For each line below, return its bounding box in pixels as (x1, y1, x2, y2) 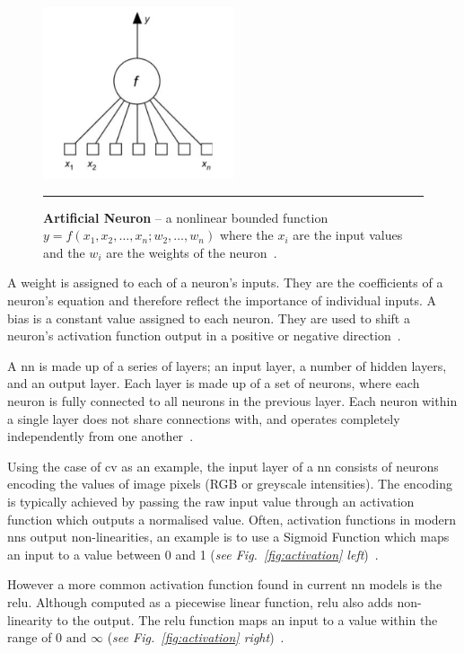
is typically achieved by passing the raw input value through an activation (7, 491, 415, 510)
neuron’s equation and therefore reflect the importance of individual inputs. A (7, 291, 436, 309)
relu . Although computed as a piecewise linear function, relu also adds (7, 592, 393, 611)
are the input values (293, 225, 403, 244)
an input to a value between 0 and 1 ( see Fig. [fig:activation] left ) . (7, 544, 379, 563)
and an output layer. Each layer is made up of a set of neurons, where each (7, 374, 420, 393)
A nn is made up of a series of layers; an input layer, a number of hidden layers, (7, 356, 447, 375)
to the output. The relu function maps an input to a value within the (57, 610, 438, 629)
